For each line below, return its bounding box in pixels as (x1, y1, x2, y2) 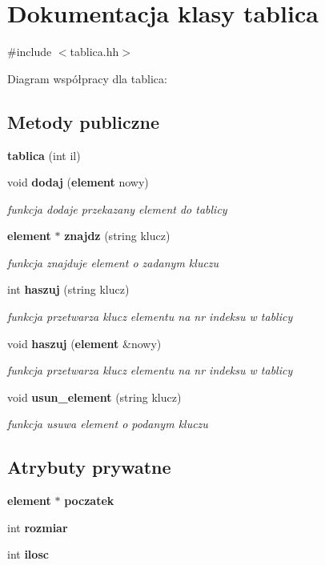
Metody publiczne (7, 109, 159, 134)
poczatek (64, 492, 114, 509)
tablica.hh (70, 43, 119, 60)
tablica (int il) (7, 146, 81, 163)
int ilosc (7, 546, 49, 563)
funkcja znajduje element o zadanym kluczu (7, 254, 219, 270)
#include (7, 43, 52, 60)
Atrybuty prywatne (7, 455, 171, 479)
